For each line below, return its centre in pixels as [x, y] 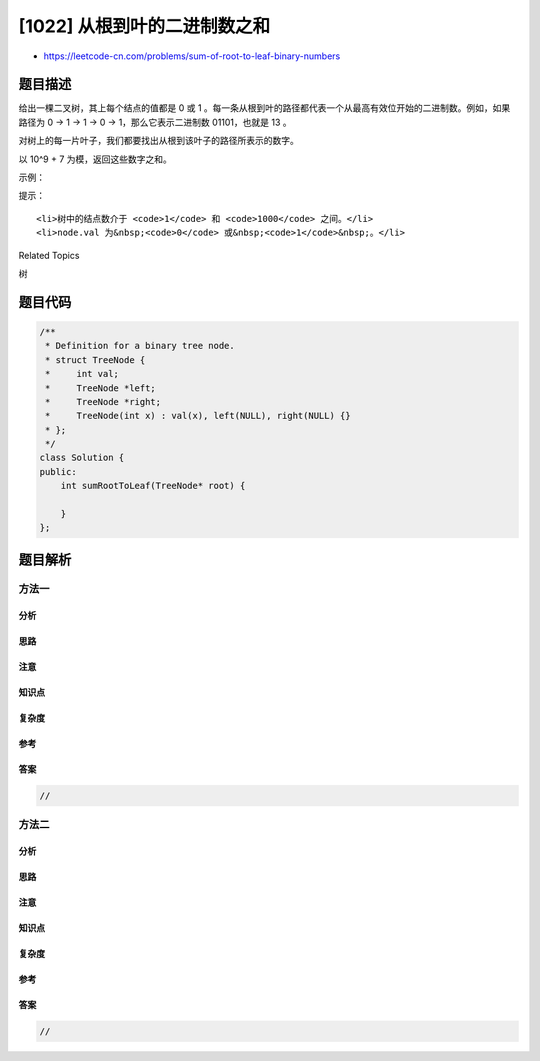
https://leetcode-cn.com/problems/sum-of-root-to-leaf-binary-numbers [192, 56]
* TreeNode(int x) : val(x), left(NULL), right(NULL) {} [198, 416]
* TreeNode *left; [101, 388]
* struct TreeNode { [95, 359]
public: [58, 471]
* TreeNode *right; [103, 401]
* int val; [82, 374]
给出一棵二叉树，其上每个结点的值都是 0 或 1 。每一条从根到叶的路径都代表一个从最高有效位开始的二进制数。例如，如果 [264, 108]
